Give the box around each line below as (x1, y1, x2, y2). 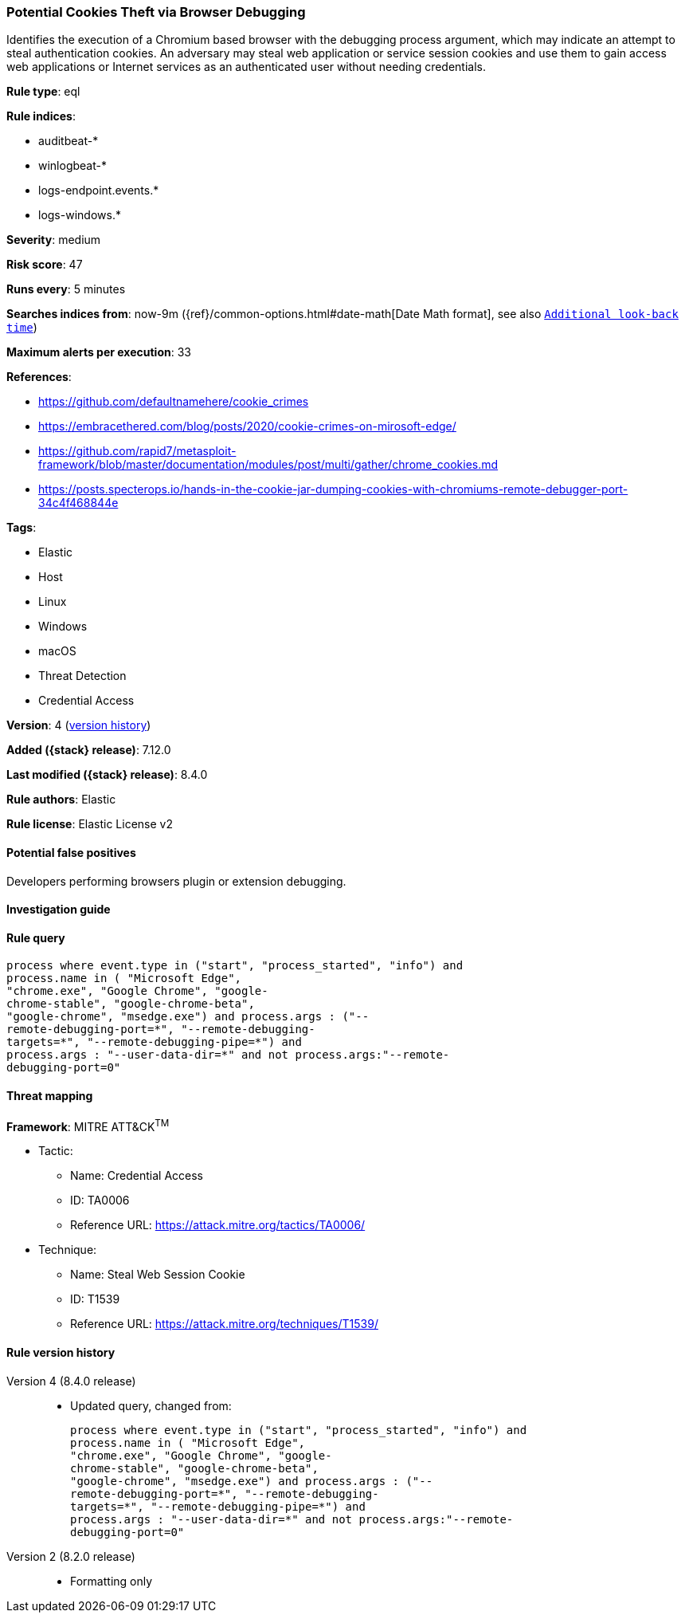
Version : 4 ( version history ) (6, 718, 151, 733)
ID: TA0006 (70, 1193, 130, 1208)
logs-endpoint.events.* (38, 183, 159, 198)
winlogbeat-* (38, 159, 107, 173)
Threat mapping (6, 1089, 93, 1103)
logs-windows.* (38, 208, 121, 222)
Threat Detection (38, 669, 127, 683)
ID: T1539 (70, 1292, 120, 1307)
